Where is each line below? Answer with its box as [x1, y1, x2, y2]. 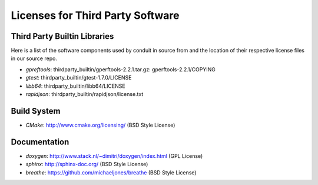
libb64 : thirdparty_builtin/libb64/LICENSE [25, 82, 126, 90]
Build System [11, 106, 61, 116]
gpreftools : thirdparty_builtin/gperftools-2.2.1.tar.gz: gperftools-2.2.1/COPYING [25, 65, 216, 73]
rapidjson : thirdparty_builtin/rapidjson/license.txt [25, 91, 144, 98]
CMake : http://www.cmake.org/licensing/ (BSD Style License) [25, 121, 175, 128]
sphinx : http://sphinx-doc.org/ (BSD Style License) [25, 161, 148, 168]
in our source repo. [11, 55, 57, 62]
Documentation [11, 137, 69, 147]
